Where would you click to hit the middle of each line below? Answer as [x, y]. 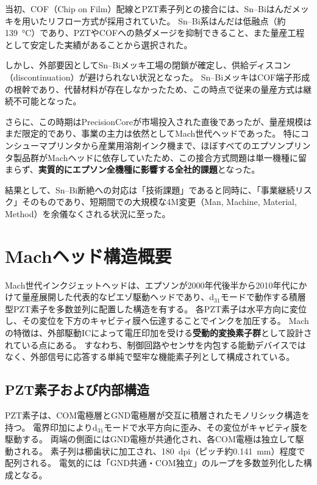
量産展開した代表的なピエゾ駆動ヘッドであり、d [118, 297]
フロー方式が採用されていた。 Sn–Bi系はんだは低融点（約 [171, 20]
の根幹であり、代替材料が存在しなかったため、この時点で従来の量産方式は [154, 89]
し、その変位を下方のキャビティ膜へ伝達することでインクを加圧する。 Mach [157, 321]
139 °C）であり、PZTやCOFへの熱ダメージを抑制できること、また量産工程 [155, 33]
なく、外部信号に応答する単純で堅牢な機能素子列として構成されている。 [150, 357]
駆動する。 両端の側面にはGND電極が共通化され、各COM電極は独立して [150, 439]
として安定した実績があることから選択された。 [99, 44]
